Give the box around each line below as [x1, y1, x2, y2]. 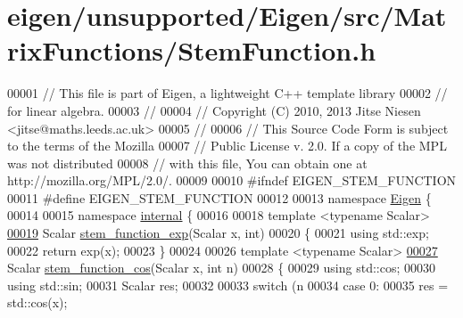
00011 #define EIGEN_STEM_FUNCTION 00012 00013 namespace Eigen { [7, 188, 432, 207]
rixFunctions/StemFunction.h [7, 32, 376, 69]
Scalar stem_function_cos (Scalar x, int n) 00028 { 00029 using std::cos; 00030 [7, 258, 435, 277]
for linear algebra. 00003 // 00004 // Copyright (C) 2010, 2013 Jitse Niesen [7, 101, 421, 119]
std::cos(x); [7, 293, 68, 312]
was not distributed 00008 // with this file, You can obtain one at [7, 153, 368, 172]
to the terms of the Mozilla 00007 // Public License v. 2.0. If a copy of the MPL [7, 136, 447, 155]
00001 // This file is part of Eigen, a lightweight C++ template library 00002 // [7, 84, 448, 102]
